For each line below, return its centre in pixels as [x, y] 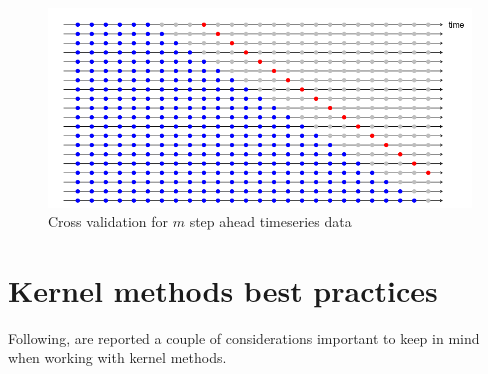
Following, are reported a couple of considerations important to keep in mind [244, 337]
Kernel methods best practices [223, 289]
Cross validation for [108, 221]
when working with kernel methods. [117, 357]
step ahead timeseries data [270, 221]
